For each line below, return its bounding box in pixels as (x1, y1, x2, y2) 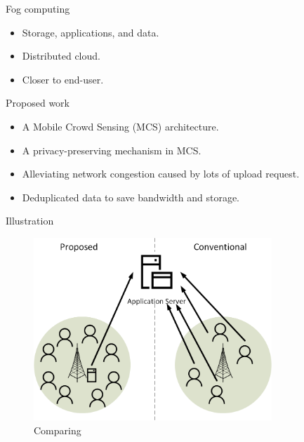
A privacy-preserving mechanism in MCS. (22, 142, 201, 157)
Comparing (34, 422, 81, 437)
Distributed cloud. (22, 48, 100, 63)
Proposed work (6, 95, 70, 110)
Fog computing (6, 1, 70, 15)
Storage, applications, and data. (22, 25, 159, 39)
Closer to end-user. (22, 72, 104, 86)
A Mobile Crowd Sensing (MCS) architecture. (22, 119, 219, 133)
